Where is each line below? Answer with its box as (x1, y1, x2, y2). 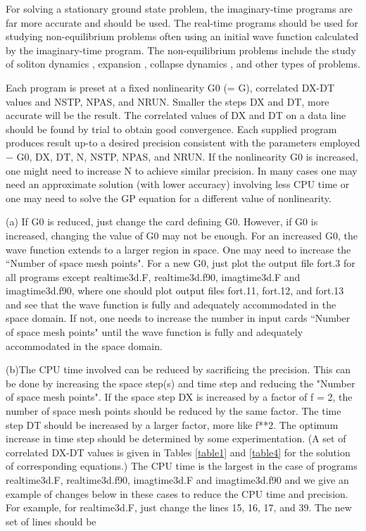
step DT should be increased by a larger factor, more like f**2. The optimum (6, 417, 339, 432)
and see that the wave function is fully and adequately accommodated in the (6, 296, 336, 311)
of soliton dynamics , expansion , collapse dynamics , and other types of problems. (6, 56, 360, 71)
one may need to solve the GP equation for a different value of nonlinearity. (6, 190, 332, 205)
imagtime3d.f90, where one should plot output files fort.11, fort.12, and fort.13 (6, 283, 344, 298)
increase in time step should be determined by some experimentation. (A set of (6, 431, 346, 446)
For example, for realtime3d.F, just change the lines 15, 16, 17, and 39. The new (6, 500, 352, 515)
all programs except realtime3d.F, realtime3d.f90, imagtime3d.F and (6, 269, 301, 284)
